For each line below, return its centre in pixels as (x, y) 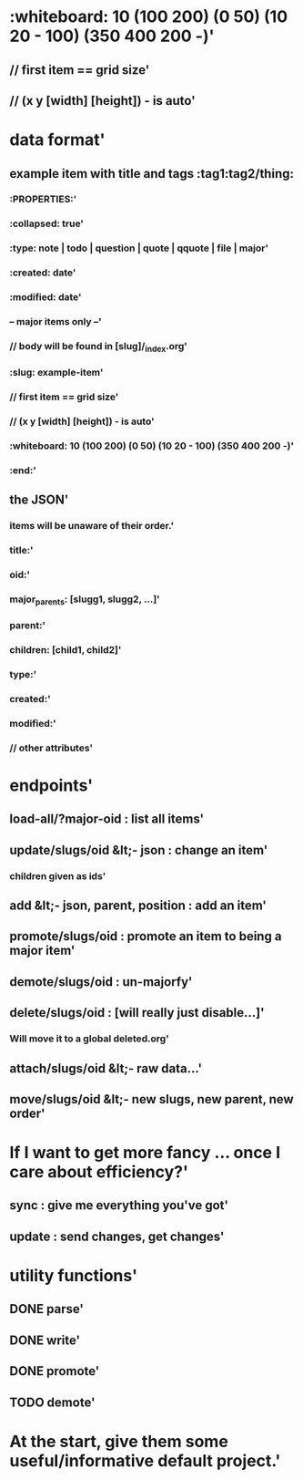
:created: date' (43, 273)
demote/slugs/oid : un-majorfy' (101, 982)
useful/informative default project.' (145, 1460)
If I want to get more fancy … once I (145, 1153)
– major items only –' (56, 322)
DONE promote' (55, 1371)
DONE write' (45, 1340)
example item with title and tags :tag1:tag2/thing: (151, 174)
